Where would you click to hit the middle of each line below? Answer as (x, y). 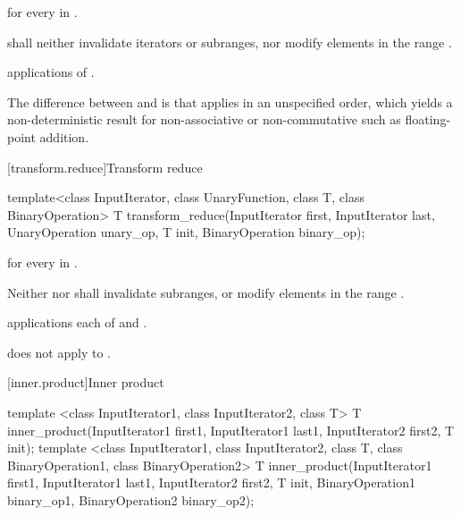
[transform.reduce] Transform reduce (105, 167)
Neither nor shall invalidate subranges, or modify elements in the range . (206, 292)
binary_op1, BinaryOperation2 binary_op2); (131, 499)
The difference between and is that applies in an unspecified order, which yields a (230, 102)
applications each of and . (77, 322)
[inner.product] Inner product (86, 382)
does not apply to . (59, 352)
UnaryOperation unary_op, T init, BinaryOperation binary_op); (186, 232)
